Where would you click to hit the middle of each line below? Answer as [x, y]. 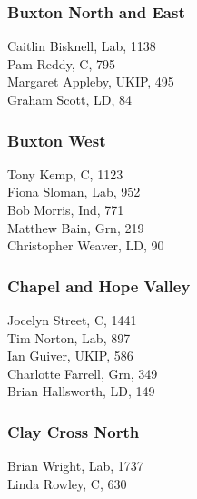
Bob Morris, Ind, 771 [66, 209]
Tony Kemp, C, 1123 [65, 173]
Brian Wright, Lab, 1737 [75, 466]
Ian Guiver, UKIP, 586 [70, 356]
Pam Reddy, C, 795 [61, 63]
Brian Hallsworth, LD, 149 [81, 391]
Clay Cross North [74, 431]
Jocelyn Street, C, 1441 [72, 320]
